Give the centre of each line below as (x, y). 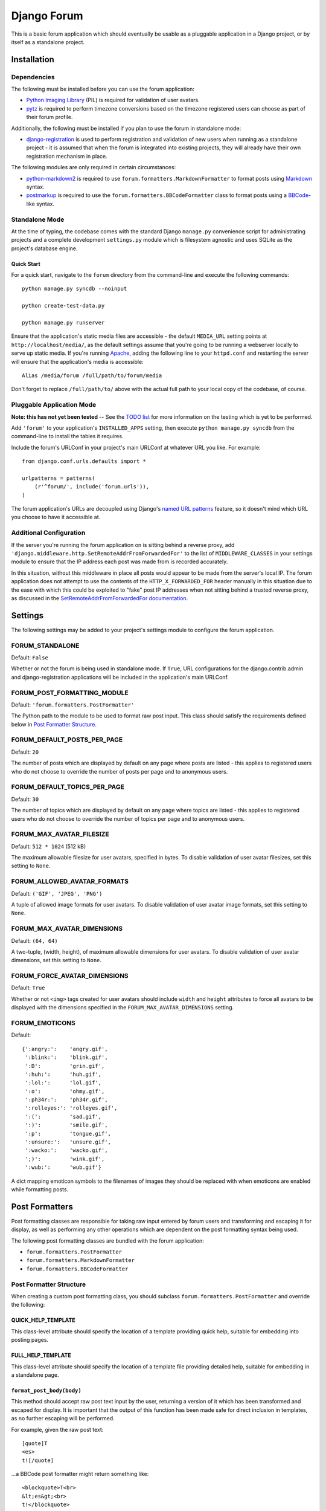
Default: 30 (25, 799)
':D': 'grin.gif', (65, 1066)
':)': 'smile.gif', (66, 1125)
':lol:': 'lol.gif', (63, 1083)
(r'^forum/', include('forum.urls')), (92, 487)
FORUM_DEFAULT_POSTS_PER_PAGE (67, 740)
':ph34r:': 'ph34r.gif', (66, 1100)
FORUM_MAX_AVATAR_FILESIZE (60, 834)
